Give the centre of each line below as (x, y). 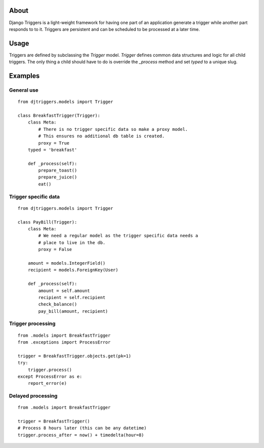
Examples (24, 76)
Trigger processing (32, 324)
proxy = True (54, 143)
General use (24, 90)
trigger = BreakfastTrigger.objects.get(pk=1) (75, 356)
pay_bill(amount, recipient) (73, 311)
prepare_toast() (58, 171)
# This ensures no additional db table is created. (101, 136)
